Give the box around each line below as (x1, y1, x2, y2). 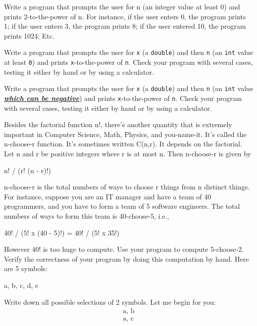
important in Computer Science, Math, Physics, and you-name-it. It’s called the (4, 129, 247, 139)
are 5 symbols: (4, 263, 48, 274)
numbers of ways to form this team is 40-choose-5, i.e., (4, 210, 169, 221)
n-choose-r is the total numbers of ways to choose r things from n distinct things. (4, 182, 250, 192)
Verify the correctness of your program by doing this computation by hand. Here (4, 253, 249, 264)
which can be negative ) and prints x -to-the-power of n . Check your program (4, 93, 242, 103)
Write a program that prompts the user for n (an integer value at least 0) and (4, 1, 240, 11)
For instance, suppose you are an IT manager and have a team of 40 (4, 191, 211, 201)
